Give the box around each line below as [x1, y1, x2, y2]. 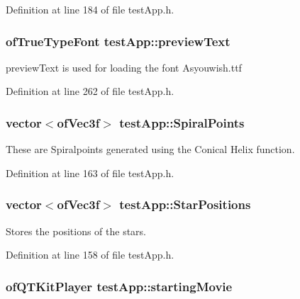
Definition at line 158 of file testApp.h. [6, 247, 174, 262]
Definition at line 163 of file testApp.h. [6, 165, 174, 180]
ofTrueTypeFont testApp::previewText [6, 32, 230, 50]
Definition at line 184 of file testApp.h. [6, 2, 174, 16]
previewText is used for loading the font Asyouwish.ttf [6, 60, 242, 74]
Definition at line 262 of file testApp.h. [6, 84, 174, 98]
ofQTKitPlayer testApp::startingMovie [6, 277, 233, 295]
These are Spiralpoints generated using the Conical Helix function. [6, 142, 295, 157]
